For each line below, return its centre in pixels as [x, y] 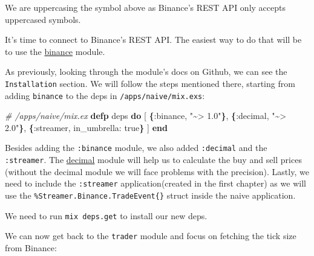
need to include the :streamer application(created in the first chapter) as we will [155, 183]
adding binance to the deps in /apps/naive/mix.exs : [105, 95]
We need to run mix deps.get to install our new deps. [106, 215]
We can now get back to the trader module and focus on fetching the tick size [151, 236]
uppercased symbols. [43, 19]
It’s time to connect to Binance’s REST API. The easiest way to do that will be [153, 40]
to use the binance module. [55, 51]
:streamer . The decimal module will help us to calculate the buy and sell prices [153, 160]
